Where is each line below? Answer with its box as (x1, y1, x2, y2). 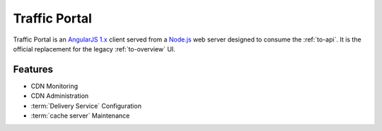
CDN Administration (30, 92, 89, 100)
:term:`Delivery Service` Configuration (30, 101, 141, 110)
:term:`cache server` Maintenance (30, 111, 130, 120)
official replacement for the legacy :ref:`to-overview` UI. (13, 44, 176, 53)
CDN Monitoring (30, 82, 79, 90)
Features (13, 63, 53, 75)
